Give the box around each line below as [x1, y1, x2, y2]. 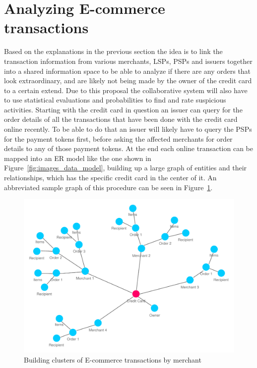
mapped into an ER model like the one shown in [4, 153, 151, 163]
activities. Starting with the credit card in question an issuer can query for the [4, 104, 243, 114]
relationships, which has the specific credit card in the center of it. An [4, 172, 217, 183]
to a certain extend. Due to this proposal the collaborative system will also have [4, 85, 248, 95]
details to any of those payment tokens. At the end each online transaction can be [4, 143, 253, 154]
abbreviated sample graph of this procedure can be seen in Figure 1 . [4, 182, 213, 192]
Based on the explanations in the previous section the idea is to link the [4, 46, 223, 56]
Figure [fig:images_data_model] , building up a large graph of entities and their [4, 162, 247, 173]
